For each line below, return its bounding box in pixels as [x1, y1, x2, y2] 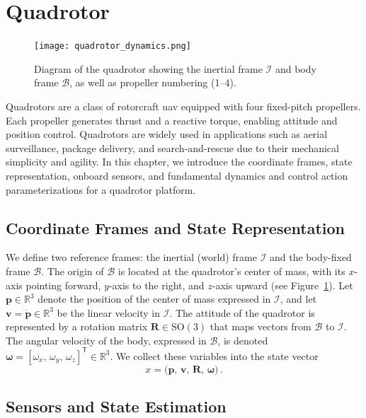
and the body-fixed [269, 250, 352, 265]
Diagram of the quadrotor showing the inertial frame [34, 61, 263, 76]
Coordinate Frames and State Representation [6, 216, 345, 238]
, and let [280, 291, 317, 306]
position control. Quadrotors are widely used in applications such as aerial [6, 127, 328, 141]
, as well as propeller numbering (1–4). [69, 75, 236, 90]
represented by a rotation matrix [6, 319, 148, 334]
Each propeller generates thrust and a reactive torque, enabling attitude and [6, 112, 338, 127]
